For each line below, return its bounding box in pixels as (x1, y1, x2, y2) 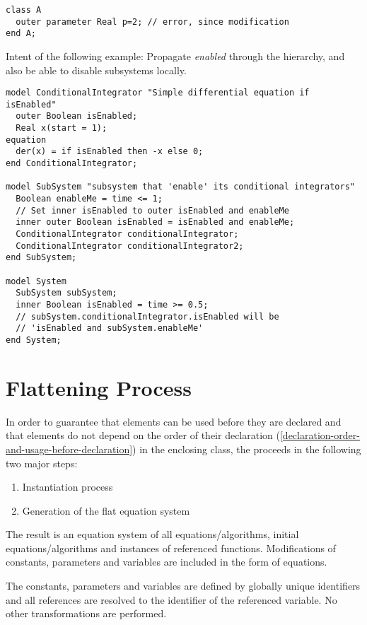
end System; (6, 334, 62, 345)
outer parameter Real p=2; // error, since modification (16, 16, 289, 27)
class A (6, 5, 42, 15)
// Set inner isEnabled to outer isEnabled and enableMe (16, 205, 289, 216)
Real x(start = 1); (16, 123, 107, 134)
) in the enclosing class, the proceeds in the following (132, 441, 361, 456)
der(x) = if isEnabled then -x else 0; (16, 146, 204, 157)
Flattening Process (6, 373, 192, 402)
